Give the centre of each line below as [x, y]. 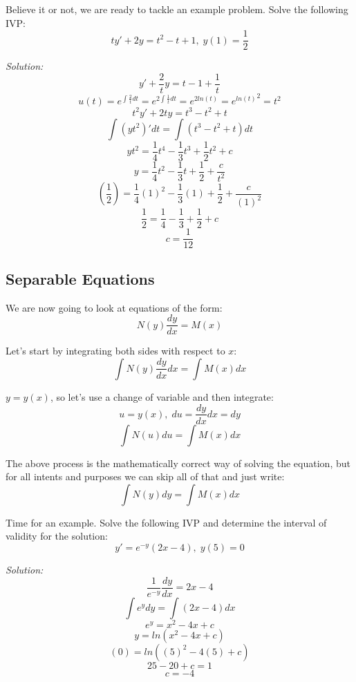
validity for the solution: [57, 536]
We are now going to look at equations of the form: [114, 307]
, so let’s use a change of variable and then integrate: [162, 396]
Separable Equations [80, 278]
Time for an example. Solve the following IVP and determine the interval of [166, 522]
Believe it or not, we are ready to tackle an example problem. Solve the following [177, 9]
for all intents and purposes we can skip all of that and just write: [145, 476]
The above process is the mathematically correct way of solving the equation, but [178, 463]
